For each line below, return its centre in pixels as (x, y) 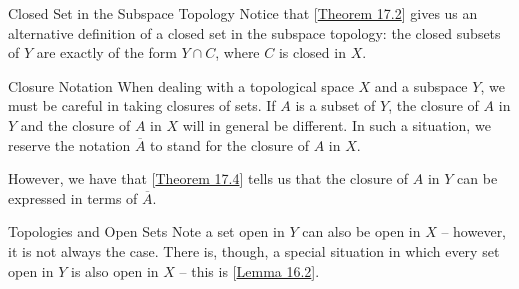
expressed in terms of (73, 197)
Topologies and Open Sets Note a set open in (146, 231)
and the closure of (75, 124)
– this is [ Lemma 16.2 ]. (249, 270)
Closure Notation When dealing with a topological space (181, 85)
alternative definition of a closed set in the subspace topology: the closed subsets (254, 32)
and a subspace (421, 85)
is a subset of (335, 105)
